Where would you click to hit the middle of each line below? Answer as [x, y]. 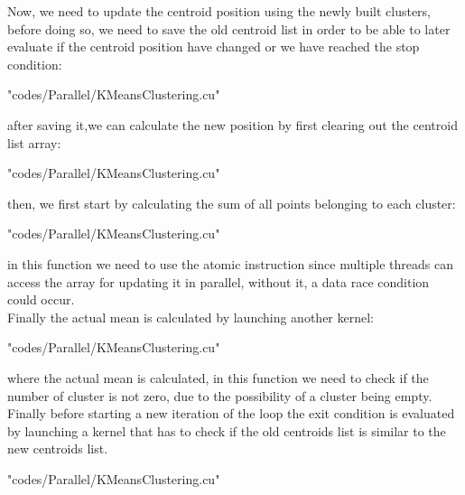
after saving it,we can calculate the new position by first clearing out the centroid [232, 124]
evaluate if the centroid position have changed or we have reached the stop [214, 47]
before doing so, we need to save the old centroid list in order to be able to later [229, 28]
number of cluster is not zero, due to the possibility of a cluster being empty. [220, 395]
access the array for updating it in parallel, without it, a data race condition [219, 281]
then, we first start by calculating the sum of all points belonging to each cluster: [232, 203]
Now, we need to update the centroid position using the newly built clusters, [219, 11]
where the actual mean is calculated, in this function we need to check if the [218, 377]
